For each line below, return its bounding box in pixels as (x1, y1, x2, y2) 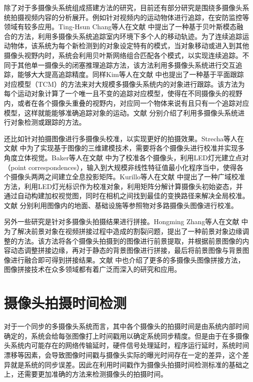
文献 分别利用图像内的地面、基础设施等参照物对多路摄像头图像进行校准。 (4, 200, 238, 210)
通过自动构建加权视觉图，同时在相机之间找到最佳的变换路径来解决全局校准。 (4, 191, 249, 201)
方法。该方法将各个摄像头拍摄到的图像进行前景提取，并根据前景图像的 (17, 235, 242, 246)
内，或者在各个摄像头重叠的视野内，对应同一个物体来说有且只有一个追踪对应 (4, 97, 249, 108)
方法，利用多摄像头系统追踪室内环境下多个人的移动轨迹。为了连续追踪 (17, 31, 242, 41)
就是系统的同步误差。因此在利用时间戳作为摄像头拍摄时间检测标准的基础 (10, 359, 242, 369)
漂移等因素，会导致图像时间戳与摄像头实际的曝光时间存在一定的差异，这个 (4, 349, 242, 360)
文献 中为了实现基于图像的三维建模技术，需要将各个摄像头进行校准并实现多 (4, 143, 245, 153)
